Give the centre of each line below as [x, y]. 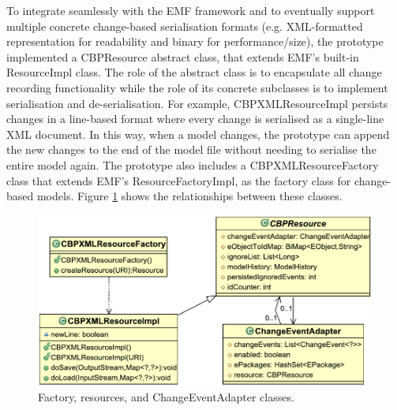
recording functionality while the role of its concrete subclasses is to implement [197, 87]
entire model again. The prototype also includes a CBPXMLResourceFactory [193, 164]
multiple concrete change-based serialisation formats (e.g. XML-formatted [185, 26]
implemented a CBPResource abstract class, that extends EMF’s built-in [183, 56]
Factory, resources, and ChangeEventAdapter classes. [166, 397]
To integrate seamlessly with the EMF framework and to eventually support [191, 10]
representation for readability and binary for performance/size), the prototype [195, 41]
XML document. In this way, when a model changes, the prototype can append [198, 134]
